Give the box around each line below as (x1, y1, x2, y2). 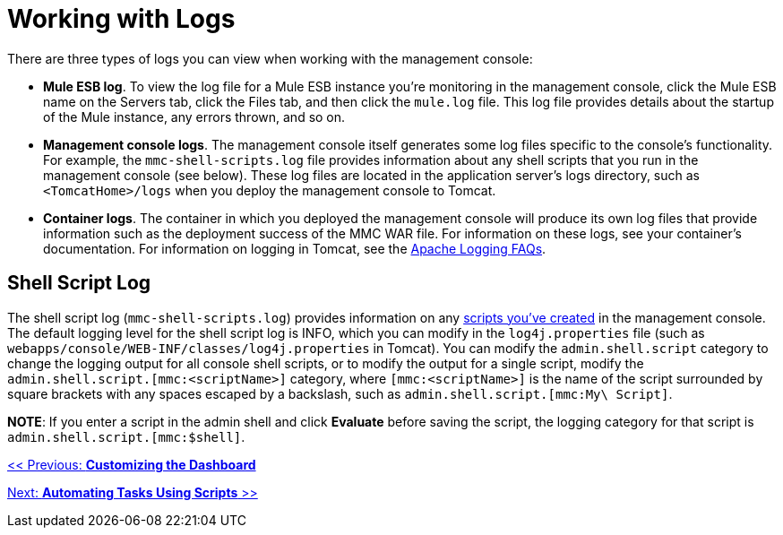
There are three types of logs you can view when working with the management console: (7, 50, 533, 66)
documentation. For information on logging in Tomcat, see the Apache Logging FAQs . (43, 240, 546, 256)
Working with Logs (7, 4, 236, 34)
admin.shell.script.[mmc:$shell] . (7, 428, 245, 444)
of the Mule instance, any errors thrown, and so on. (43, 108, 346, 125)
